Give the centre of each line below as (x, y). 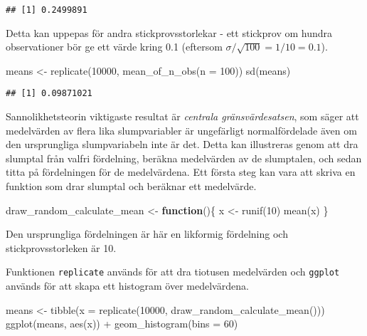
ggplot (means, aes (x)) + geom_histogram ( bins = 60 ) (122, 324)
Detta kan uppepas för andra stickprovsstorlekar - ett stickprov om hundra (169, 32)
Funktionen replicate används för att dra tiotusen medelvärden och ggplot (173, 272)
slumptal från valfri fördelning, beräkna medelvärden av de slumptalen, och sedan (184, 158)
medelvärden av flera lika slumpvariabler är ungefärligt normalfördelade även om (181, 130)
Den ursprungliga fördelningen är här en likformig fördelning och (147, 234)
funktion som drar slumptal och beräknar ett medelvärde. (131, 186)
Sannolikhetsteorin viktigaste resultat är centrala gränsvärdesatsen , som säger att (182, 116)
